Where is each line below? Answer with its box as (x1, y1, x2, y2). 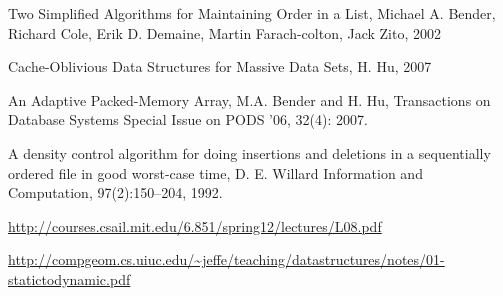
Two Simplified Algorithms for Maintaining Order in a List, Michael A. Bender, (8, 3, 496, 23)
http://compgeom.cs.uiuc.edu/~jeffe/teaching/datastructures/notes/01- (8, 249, 445, 270)
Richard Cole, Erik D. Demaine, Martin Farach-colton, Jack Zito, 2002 (8, 22, 442, 43)
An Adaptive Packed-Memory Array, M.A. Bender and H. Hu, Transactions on (8, 89, 491, 110)
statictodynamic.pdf (8, 268, 131, 289)
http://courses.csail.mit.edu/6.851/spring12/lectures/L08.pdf (8, 215, 382, 236)
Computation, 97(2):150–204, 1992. (8, 182, 223, 203)
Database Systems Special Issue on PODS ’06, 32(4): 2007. (8, 109, 368, 130)
